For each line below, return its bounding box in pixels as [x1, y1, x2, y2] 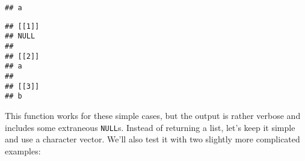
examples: [5, 144, 41, 157]
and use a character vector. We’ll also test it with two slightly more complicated [5, 133, 300, 145]
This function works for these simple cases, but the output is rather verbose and [5, 109, 301, 121]
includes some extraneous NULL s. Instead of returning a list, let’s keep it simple [5, 121, 295, 133]
